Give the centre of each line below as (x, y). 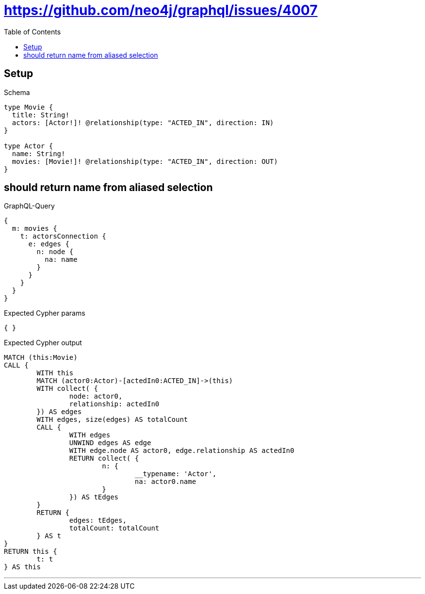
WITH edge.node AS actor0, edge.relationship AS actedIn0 (182, 451)
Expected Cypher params (45, 313)
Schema (17, 92)
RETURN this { (31, 552)
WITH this (55, 373)
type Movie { (29, 107)
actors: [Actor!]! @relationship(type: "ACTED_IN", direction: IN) (143, 122)
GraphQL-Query (29, 206)
